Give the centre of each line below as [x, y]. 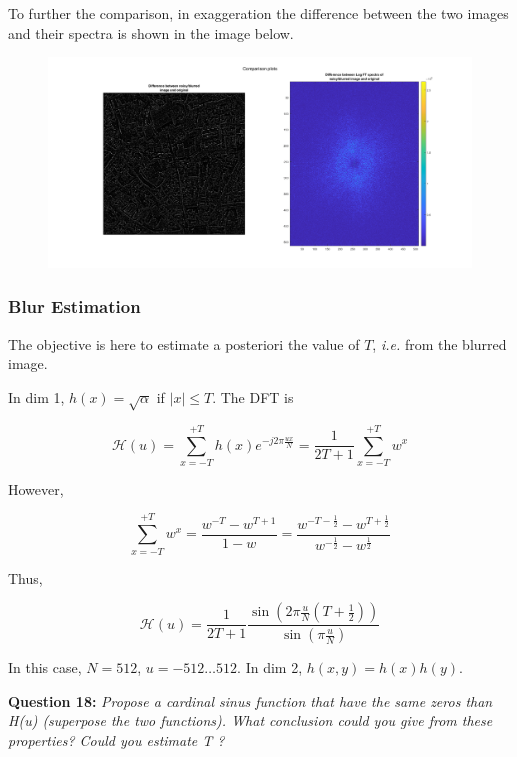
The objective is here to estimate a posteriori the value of [184, 343]
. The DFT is [253, 396]
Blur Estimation [74, 306]
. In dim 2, [270, 667]
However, [36, 488]
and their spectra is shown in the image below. [151, 32]
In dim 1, [36, 396]
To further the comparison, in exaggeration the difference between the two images [258, 13]
